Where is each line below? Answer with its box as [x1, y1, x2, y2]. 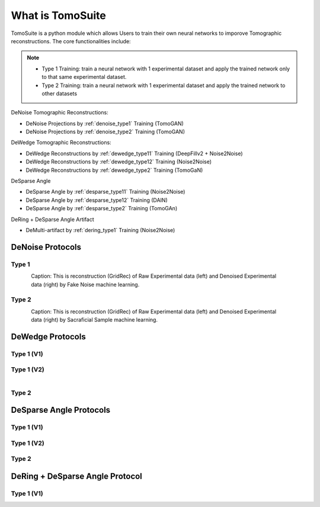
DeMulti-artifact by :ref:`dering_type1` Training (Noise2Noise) [25, 226, 175, 233]
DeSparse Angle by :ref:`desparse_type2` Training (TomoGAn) [25, 205, 178, 212]
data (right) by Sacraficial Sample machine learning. [31, 316, 158, 323]
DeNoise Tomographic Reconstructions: [11, 109, 109, 116]
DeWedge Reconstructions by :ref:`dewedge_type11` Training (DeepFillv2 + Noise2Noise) [25, 150, 243, 157]
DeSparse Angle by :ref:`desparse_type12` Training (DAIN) [25, 196, 168, 204]
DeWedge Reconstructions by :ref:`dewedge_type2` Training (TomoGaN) [25, 166, 203, 174]
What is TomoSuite [11, 9, 106, 22]
